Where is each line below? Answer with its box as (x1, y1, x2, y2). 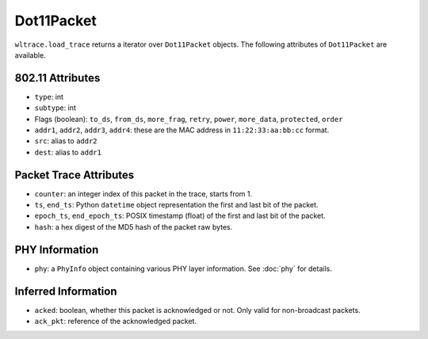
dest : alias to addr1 (34, 147, 102, 157)
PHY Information (14, 242, 99, 257)
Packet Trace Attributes (14, 168, 135, 181)
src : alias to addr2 (34, 136, 98, 146)
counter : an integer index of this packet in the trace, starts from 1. (34, 189, 253, 198)
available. (14, 50, 47, 59)
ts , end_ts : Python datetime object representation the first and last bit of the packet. (34, 200, 319, 210)
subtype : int (34, 103, 77, 112)
